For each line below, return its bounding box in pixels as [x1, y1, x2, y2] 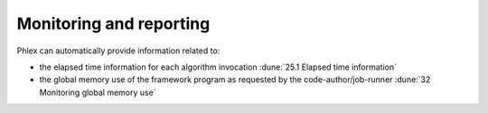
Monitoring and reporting [16, 14, 211, 33]
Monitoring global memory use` [39, 87, 157, 98]
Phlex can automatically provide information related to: [16, 45, 221, 56]
